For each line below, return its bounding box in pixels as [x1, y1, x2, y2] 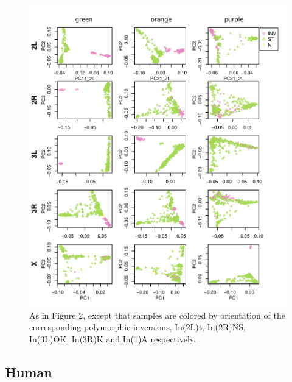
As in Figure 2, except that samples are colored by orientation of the [29, 308, 285, 321]
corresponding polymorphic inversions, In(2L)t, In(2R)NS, [29, 320, 246, 333]
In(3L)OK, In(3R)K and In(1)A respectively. [29, 332, 196, 345]
